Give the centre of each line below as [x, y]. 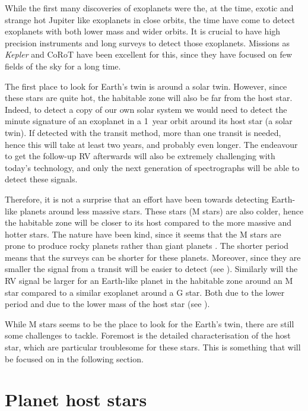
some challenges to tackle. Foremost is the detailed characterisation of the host [148, 335]
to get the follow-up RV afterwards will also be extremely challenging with [140, 156]
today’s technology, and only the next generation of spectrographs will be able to [152, 167]
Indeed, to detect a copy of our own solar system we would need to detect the [146, 109]
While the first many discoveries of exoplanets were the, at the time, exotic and [149, 8]
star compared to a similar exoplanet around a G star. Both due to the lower [145, 292]
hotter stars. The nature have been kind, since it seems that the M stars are [143, 234]
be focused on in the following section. [74, 358]
